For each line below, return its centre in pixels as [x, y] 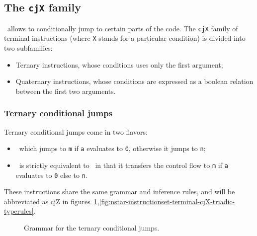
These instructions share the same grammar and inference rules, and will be [120, 192]
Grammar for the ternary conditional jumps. [92, 228]
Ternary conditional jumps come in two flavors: [76, 131]
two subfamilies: [28, 48]
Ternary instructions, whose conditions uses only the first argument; [119, 64]
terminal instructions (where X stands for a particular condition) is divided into [125, 38]
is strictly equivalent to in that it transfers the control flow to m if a [124, 165]
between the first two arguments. [66, 91]
